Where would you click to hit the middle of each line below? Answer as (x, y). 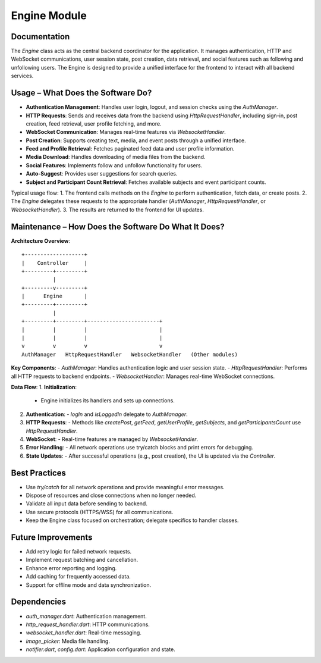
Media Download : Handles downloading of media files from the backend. (116, 157)
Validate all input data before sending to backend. (87, 503)
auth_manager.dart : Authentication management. (86, 616)
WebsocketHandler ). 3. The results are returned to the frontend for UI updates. (108, 209)
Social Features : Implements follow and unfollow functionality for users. (114, 165)
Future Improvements (52, 537)
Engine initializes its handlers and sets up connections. (108, 401)
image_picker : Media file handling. (68, 641)
